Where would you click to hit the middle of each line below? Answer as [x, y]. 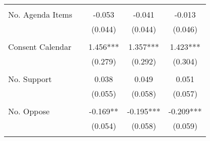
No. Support [30, 79]
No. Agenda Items [40, 14]
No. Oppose [29, 111]
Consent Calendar [40, 47]
